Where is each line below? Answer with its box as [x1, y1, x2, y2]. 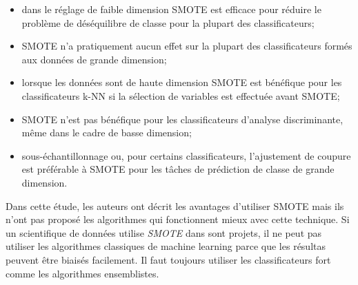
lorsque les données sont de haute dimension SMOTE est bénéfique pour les [21, 75, 342, 89]
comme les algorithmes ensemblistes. [6, 266, 159, 280]
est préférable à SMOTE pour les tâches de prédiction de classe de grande [21, 162, 335, 176]
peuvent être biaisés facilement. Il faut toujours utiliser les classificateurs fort [6, 252, 331, 266]
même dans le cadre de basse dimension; [21, 125, 192, 140]
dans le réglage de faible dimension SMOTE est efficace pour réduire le [21, 2, 321, 16]
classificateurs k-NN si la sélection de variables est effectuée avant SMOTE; [21, 88, 340, 103]
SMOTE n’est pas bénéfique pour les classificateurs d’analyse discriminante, [21, 112, 344, 126]
